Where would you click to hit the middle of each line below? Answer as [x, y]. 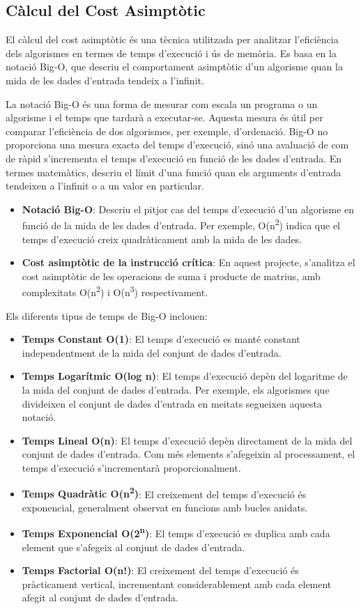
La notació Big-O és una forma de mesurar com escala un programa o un [162, 103]
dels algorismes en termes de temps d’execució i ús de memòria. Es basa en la [171, 53]
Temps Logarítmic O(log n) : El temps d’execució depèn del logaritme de [185, 376]
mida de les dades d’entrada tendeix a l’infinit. [105, 80]
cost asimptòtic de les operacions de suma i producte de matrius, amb [171, 276]
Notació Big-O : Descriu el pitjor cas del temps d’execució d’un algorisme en [188, 209]
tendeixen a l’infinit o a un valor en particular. [105, 186]
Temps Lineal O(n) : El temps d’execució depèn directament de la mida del [187, 440]
